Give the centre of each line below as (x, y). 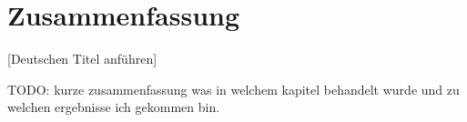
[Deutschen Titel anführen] (82, 59)
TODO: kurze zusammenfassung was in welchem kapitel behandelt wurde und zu (233, 89)
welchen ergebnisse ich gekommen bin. (114, 107)
